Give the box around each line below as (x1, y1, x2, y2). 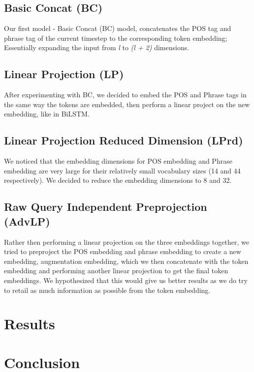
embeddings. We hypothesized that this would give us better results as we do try (4, 275, 248, 285)
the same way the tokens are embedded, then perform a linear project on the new (4, 99, 250, 109)
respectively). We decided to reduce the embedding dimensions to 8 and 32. (4, 175, 232, 185)
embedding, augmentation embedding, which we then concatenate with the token (4, 256, 249, 266)
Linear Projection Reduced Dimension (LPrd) (4, 133, 243, 148)
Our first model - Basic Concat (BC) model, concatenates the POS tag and (4, 23, 231, 33)
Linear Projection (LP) (4, 66, 124, 82)
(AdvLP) (4, 213, 50, 229)
